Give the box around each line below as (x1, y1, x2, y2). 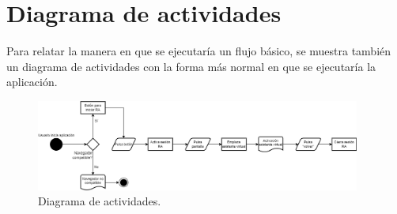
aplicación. (6, 73, 58, 90)
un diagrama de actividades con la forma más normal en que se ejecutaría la (6, 58, 376, 74)
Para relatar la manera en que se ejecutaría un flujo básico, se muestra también (6, 43, 391, 59)
